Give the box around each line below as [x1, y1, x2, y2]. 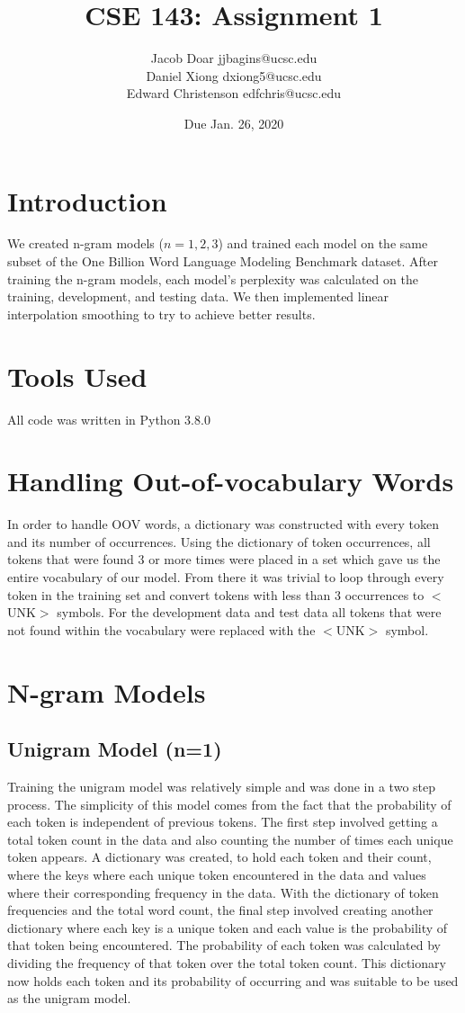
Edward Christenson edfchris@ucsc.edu [126, 84, 342, 103]
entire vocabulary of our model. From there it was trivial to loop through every [7, 568, 444, 587]
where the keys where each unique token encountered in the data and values [7, 865, 426, 883]
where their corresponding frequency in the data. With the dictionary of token [7, 883, 439, 901]
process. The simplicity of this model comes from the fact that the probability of [7, 794, 452, 813]
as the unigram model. [7, 989, 131, 1008]
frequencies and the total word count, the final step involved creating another [7, 901, 434, 919]
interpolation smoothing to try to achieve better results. [7, 304, 316, 323]
